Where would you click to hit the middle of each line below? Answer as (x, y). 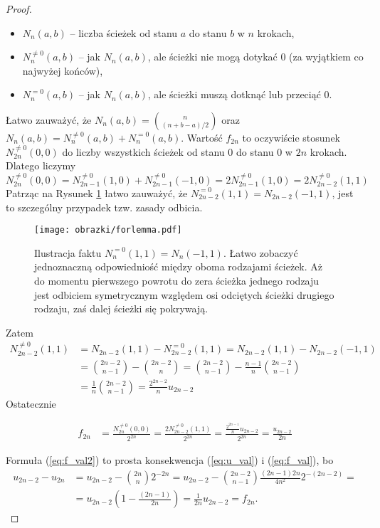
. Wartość (202, 137)
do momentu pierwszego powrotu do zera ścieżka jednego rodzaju (177, 281)
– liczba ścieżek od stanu (124, 32)
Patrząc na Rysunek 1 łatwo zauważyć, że (97, 192)
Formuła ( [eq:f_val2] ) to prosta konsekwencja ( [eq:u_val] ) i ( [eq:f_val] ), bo (170, 460)
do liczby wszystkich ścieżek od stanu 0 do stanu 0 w (177, 151)
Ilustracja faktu (68, 252)
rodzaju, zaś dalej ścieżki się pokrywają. (121, 308)
